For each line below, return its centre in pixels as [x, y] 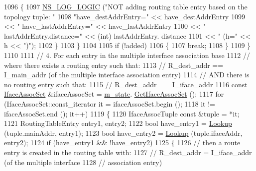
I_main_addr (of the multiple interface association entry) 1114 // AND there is [127, 75]
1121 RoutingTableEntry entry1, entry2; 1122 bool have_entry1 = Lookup [118, 123]
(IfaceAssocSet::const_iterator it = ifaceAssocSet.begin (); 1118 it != [110, 103]
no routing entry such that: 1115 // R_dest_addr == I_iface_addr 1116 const [126, 84]
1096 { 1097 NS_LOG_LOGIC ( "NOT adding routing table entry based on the [126, 6]
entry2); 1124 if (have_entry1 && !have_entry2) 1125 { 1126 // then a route [122, 142]
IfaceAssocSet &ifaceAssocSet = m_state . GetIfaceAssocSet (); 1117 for [114, 94]
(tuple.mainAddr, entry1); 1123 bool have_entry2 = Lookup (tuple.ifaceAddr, [123, 133]
